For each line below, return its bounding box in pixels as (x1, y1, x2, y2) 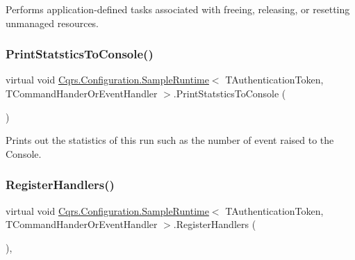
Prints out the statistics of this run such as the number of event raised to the (6, 133, 334, 147)
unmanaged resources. (6, 15, 99, 30)
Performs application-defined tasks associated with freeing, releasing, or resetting (6, 2, 350, 16)
